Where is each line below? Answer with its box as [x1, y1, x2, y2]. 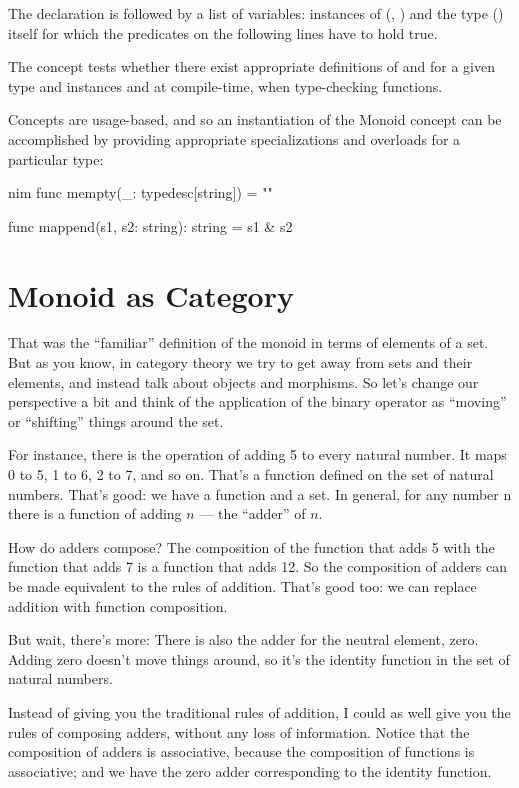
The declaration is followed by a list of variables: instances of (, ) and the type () [8, 3, 504, 23]
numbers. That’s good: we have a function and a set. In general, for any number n [8, 483, 512, 504]
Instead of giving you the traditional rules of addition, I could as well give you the [8, 701, 511, 722]
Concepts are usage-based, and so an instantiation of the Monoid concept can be [8, 109, 502, 130]
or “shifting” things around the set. [8, 410, 224, 431]
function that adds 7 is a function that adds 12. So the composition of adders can [8, 556, 508, 577]
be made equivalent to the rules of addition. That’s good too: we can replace [8, 576, 477, 596]
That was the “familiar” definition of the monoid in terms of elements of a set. [8, 332, 489, 353]
